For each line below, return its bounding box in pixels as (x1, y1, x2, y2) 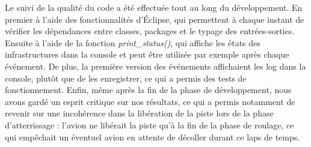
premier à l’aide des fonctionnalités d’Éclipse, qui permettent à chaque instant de (5, 13, 304, 25)
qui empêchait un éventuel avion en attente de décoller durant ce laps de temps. (5, 130, 300, 143)
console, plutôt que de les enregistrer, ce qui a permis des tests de (5, 71, 247, 84)
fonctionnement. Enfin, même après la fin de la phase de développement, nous (5, 83, 292, 96)
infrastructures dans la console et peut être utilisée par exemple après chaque (5, 48, 289, 61)
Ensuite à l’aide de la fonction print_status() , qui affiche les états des (5, 36, 260, 49)
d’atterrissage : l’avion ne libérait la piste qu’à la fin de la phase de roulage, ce (5, 118, 294, 131)
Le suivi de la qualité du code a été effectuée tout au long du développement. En (5, 1, 303, 13)
